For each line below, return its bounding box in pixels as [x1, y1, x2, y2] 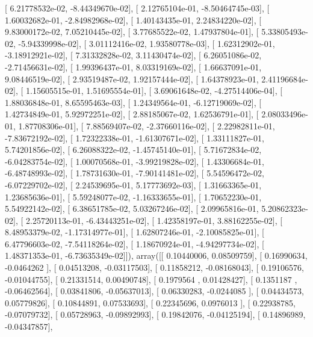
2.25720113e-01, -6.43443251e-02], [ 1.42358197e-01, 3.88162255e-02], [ [25, 214, 283, 226]
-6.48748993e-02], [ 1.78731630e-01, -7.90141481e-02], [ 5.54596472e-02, [5, 167, 264, 179]
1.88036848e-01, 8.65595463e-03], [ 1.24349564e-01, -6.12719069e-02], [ [5, 96, 262, 108]
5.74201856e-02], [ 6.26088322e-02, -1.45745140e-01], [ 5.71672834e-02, [5, 143, 262, 156]
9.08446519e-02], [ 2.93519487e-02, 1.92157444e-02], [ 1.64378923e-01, [5, 72, 259, 85]
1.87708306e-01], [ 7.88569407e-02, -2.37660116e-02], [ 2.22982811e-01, [18, 119, 275, 132]
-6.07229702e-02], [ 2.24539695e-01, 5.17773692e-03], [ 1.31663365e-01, [5, 178, 262, 191]
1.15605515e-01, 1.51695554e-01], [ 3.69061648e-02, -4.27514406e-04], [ [25, 84, 283, 97]
